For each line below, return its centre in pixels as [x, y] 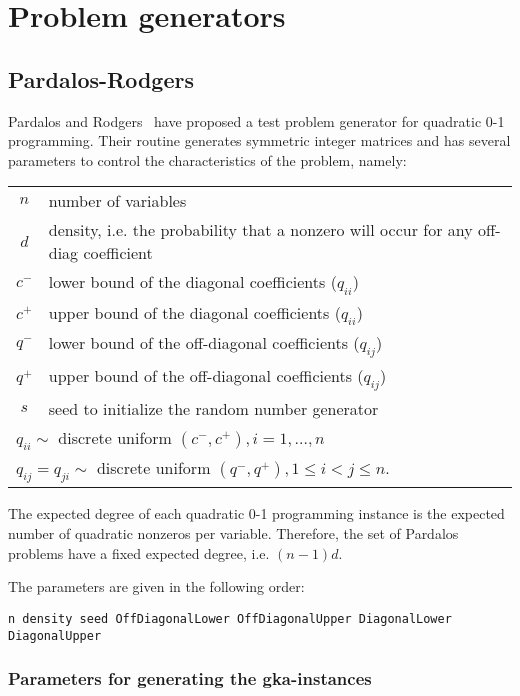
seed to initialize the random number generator [213, 409]
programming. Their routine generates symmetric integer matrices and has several [259, 140]
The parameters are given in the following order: [156, 586]
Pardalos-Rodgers [101, 78]
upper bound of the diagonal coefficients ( [194, 312]
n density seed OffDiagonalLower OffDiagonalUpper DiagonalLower [230, 618]
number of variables [117, 201]
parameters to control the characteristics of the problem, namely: [207, 159]
